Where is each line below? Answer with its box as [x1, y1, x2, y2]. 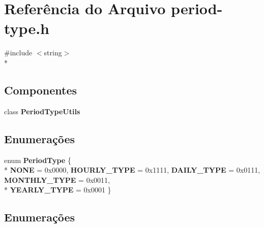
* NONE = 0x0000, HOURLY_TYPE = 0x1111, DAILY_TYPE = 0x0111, [4, 165, 260, 175]
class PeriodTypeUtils [4, 106, 80, 116]
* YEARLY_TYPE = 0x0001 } [4, 184, 111, 195]
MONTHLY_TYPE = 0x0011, [4, 174, 110, 185]
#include [4, 47, 33, 58]
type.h [4, 18, 49, 39]
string [44, 47, 62, 58]
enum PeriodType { [4, 154, 71, 165]
